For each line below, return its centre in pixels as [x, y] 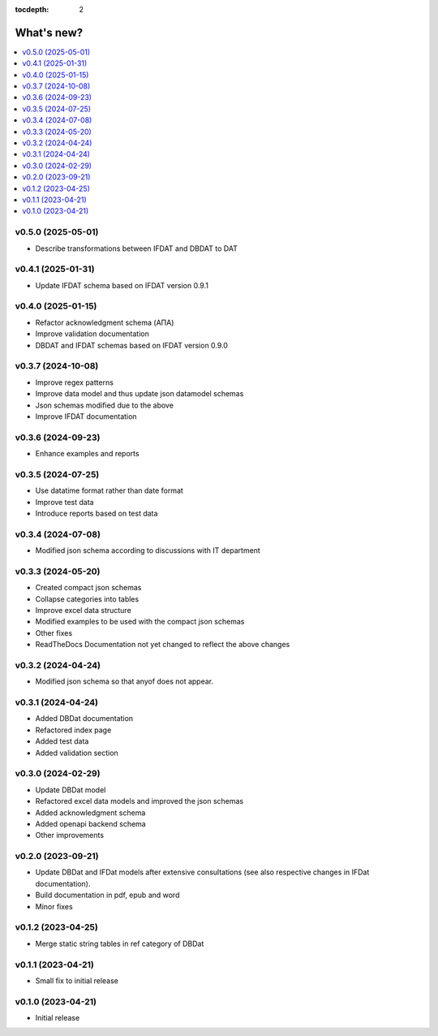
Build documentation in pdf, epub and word [107, 895]
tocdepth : [32, 9]
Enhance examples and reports [87, 454]
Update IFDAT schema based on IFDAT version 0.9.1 [122, 285]
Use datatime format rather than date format [109, 490]
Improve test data [64, 502]
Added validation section [77, 753]
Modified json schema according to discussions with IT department [148, 550]
